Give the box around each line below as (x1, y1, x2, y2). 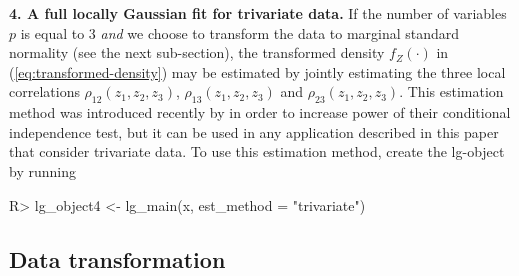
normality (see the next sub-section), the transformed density (9, 42, 385, 63)
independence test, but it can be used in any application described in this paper (9, 121, 499, 142)
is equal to (20, 22, 85, 43)
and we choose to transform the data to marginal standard (100, 22, 460, 43)
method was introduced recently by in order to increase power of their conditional (9, 102, 511, 123)
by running (9, 160, 76, 181)
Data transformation (9, 243, 226, 274)
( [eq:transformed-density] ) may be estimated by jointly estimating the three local (9, 61, 506, 82)
